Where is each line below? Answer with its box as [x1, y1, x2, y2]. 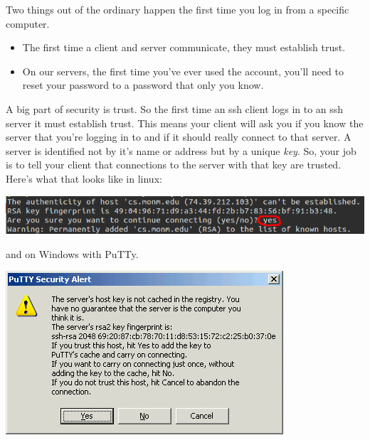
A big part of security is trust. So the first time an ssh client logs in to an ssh [6, 101, 344, 116]
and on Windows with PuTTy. [6, 246, 139, 261]
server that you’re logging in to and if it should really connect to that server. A [6, 129, 351, 144]
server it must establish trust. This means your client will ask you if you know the [6, 115, 364, 130]
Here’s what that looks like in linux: [6, 171, 162, 186]
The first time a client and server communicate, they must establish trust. [22, 40, 346, 55]
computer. [6, 16, 50, 31]
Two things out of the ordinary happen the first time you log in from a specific [6, 2, 349, 16]
